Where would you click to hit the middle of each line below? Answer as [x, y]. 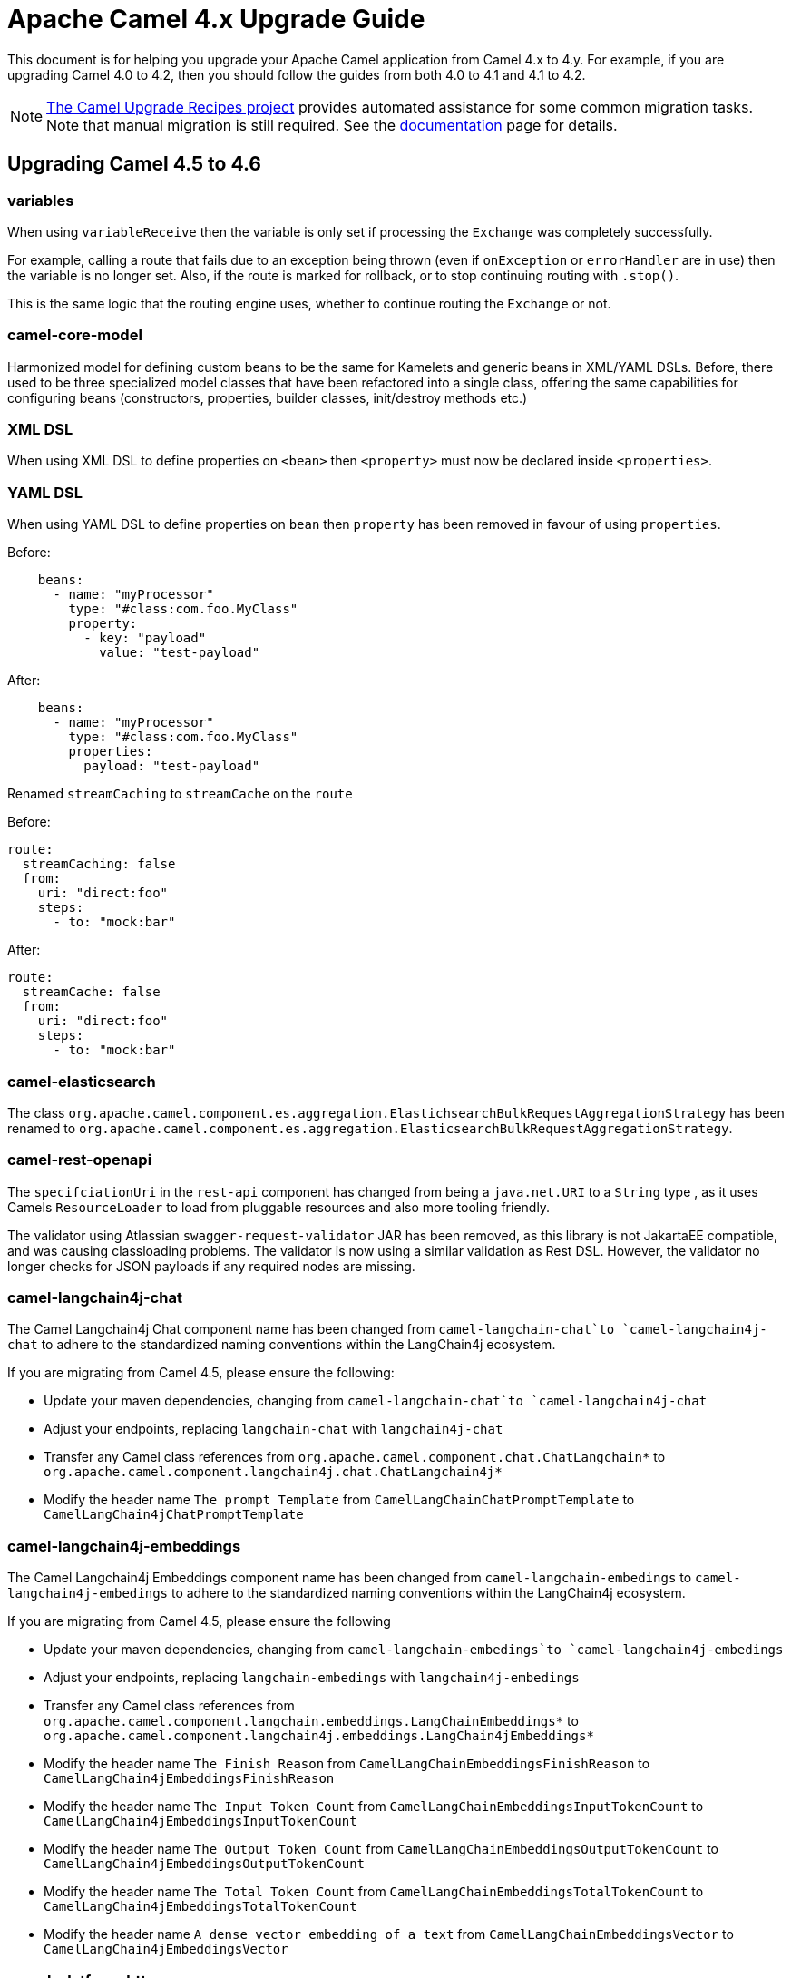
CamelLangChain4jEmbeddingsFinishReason [189, 1779]
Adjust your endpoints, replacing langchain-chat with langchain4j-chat [273, 1429]
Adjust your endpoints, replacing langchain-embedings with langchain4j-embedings [312, 1678]
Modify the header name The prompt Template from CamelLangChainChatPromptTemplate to [339, 1500]
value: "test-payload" [180, 653]
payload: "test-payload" [172, 766]
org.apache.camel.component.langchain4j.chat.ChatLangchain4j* [273, 1472]
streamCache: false [91, 992]
